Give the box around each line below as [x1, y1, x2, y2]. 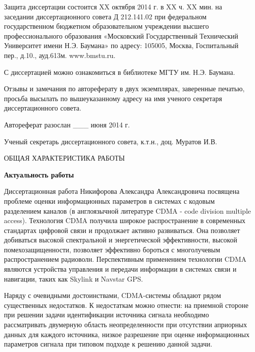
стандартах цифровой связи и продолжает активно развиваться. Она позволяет [4, 225, 240, 235]
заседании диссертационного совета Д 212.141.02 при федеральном [4, 11, 207, 21]
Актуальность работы [4, 169, 74, 179]
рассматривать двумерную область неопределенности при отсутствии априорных [4, 319, 247, 330]
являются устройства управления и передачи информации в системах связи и [4, 264, 237, 274]
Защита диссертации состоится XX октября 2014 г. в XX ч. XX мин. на [4, 1, 222, 11]
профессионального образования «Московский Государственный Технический [4, 30, 238, 41]
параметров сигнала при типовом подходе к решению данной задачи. [4, 339, 212, 349]
